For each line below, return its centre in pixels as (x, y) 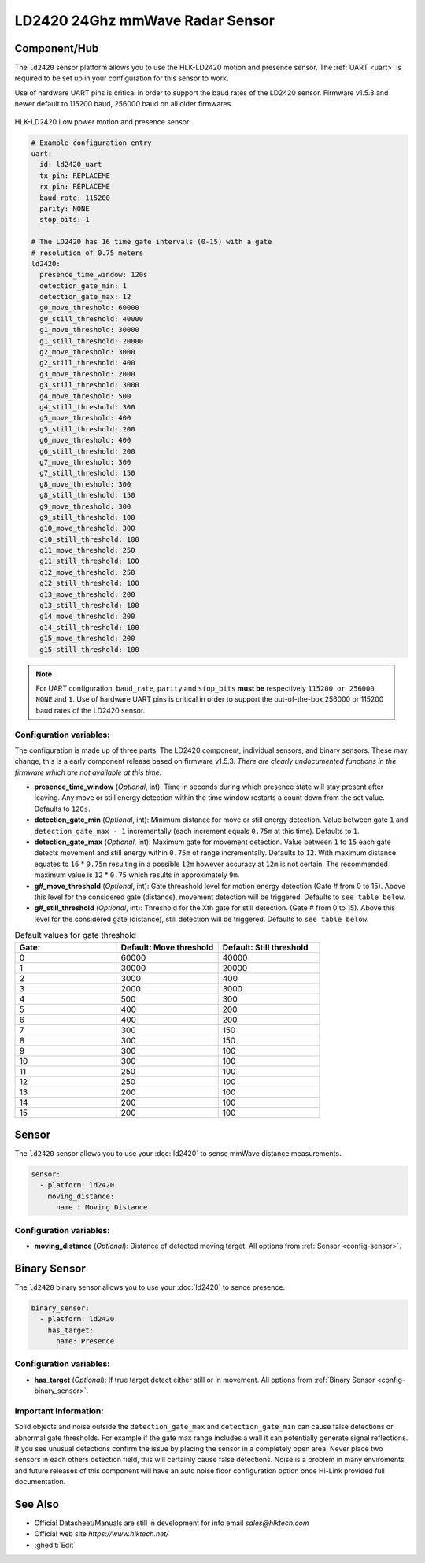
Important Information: (59, 1411)
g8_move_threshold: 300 (85, 484)
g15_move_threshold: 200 (87, 639)
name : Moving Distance (102, 1207)
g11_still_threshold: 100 (89, 561)
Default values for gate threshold (76, 935)
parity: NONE (65, 208)
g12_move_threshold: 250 (87, 572)
